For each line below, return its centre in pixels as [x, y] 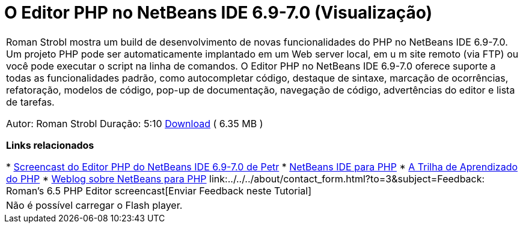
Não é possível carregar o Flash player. [94, 205]
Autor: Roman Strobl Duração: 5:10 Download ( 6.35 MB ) [135, 123]
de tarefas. [30, 102]
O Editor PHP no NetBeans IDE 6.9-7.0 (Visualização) [219, 13]
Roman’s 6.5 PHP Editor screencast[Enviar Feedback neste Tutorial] [159, 190]
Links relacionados [50, 145]
